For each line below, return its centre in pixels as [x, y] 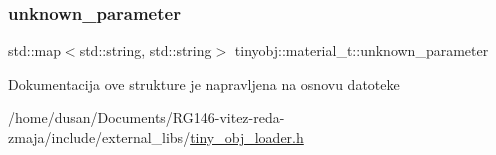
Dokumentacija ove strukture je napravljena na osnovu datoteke [204, 83]
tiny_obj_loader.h [247, 137]
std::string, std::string [145, 50]
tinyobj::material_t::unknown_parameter [361, 50]
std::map [34, 50]
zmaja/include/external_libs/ [99, 137]
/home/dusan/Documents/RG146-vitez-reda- [146, 117]
